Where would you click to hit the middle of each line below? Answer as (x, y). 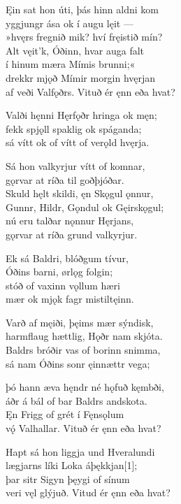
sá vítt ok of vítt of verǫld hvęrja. (78, 142)
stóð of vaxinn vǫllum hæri (63, 285)
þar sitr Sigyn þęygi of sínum (68, 478)
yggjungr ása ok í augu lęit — (70, 23)
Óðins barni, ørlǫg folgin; (59, 272)
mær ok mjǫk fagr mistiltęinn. (70, 299)
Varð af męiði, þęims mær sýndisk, (80, 322)
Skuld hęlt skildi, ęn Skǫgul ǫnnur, (80, 193)
